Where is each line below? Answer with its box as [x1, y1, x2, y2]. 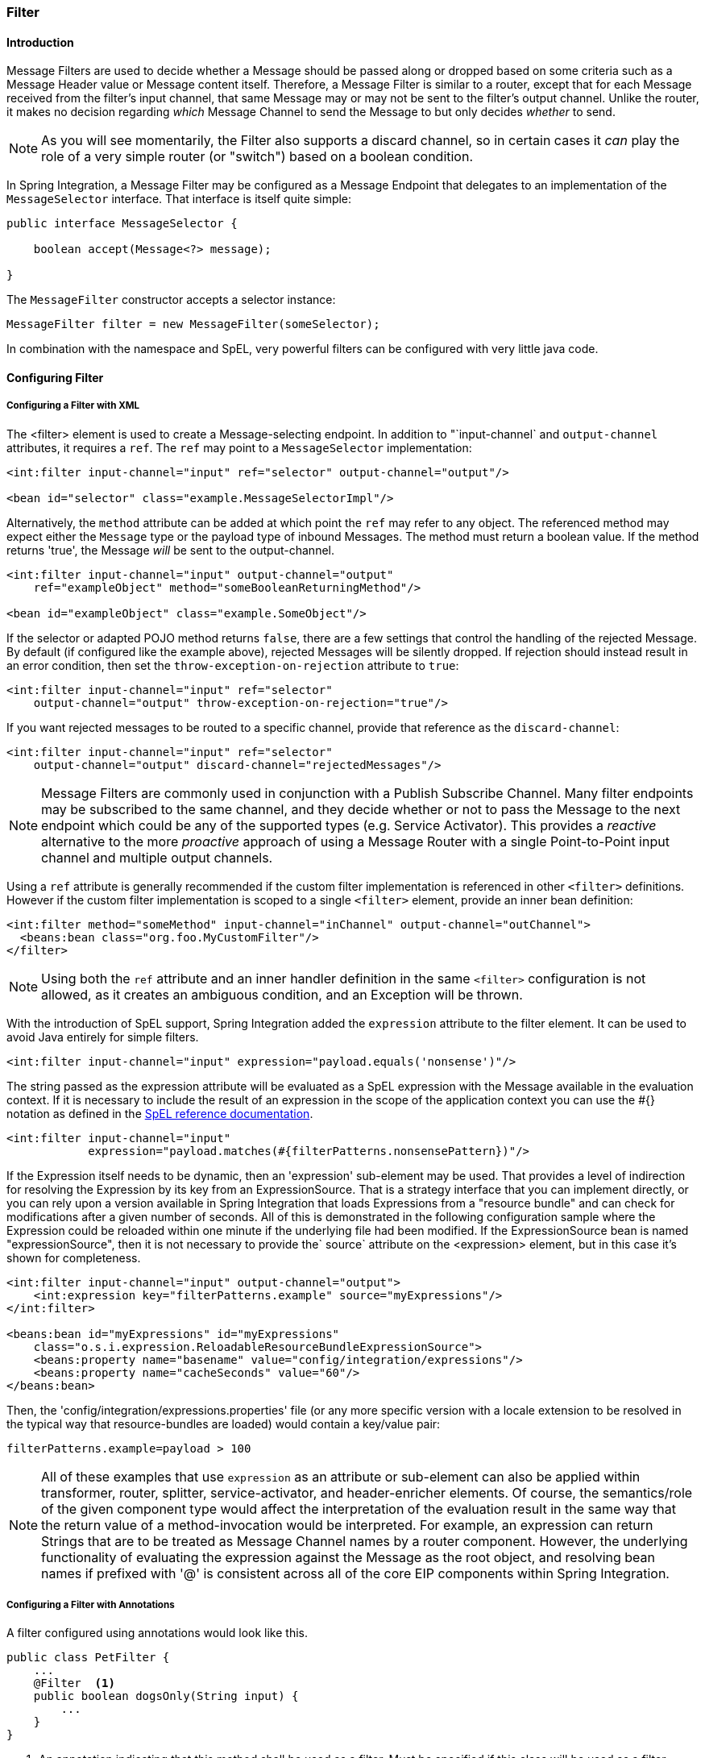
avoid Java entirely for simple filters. [6, 1029, 199, 1044]
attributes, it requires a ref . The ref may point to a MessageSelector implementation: [6, 440, 472, 455]
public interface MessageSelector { [6, 217, 238, 231]
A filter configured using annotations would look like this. [6, 1626, 309, 1640]
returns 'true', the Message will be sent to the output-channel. [6, 542, 334, 557]
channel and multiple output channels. [41, 849, 273, 866]
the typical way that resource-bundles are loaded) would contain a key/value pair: [6, 1416, 441, 1431]
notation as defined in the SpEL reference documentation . [6, 1106, 313, 1120]
